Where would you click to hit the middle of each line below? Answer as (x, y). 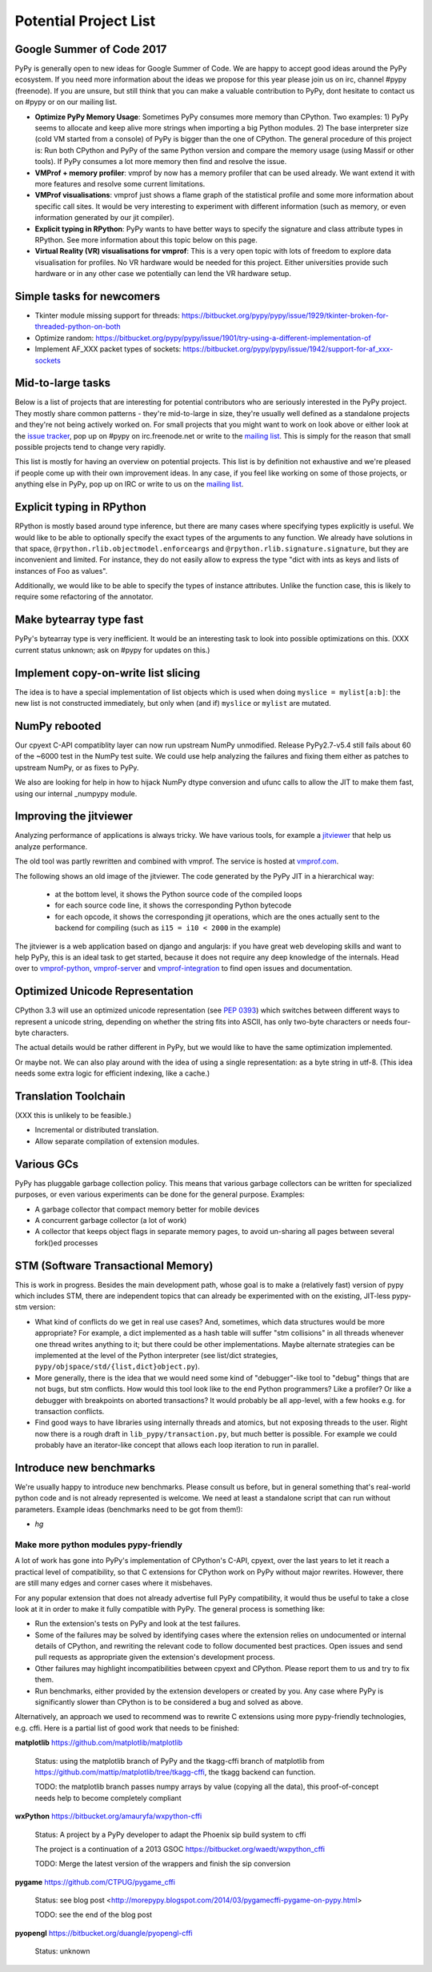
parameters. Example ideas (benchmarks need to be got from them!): (129, 1509)
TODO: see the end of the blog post (93, 1915)
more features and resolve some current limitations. (120, 183)
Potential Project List (85, 21)
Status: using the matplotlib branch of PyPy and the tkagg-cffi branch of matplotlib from (180, 1761)
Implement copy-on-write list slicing (107, 673)
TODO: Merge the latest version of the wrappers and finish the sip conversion (163, 1864)
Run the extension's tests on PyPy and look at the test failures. (138, 1624)
